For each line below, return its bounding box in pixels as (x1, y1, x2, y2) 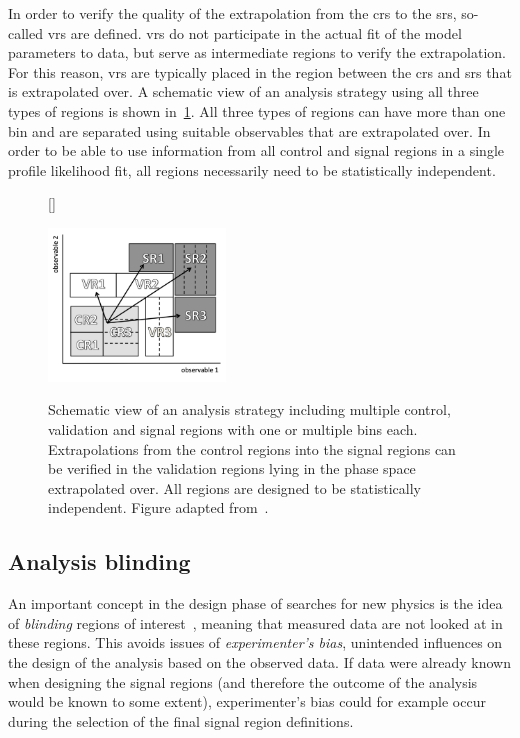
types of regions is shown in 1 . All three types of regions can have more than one (8, 100, 506, 121)
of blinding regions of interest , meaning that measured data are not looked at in (8, 612, 503, 633)
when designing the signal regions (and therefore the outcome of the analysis (8, 671, 478, 692)
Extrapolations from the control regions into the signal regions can (48, 438, 456, 459)
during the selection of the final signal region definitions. (8, 710, 354, 731)
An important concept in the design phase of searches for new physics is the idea (8, 593, 503, 614)
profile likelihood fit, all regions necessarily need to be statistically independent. (8, 159, 496, 180)
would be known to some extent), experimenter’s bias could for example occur (8, 691, 486, 712)
